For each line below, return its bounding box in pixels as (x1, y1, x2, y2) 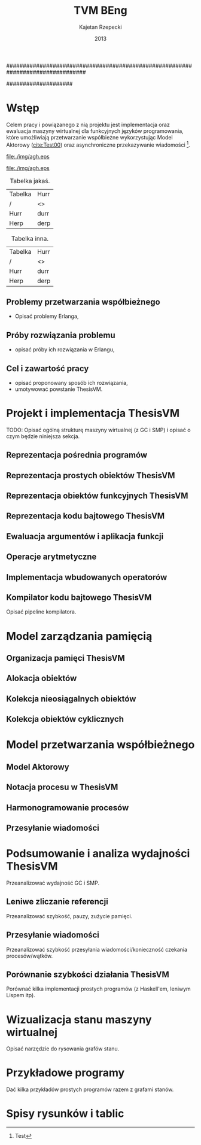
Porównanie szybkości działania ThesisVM (6, 969, 169, 979)
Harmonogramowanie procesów (6, 803, 129, 813)
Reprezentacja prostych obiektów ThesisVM (6, 470, 175, 481)
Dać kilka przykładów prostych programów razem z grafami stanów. (6, 1086, 174, 1093)
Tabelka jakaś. (10, 177, 50, 185)
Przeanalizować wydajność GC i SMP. (6, 879, 100, 886)
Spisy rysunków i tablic (6, 1107, 124, 1120)
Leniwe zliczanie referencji (6, 897, 109, 907)
